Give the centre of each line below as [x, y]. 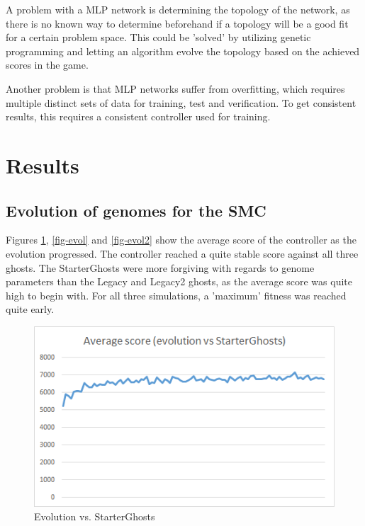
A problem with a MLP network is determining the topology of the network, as [178, 9]
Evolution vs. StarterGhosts [95, 516]
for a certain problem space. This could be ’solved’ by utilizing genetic [158, 37]
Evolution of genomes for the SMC [136, 210]
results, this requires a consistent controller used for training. [138, 116]
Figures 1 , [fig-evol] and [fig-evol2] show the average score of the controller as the [181, 240]
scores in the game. [47, 65]
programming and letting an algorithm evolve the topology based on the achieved [183, 51]
